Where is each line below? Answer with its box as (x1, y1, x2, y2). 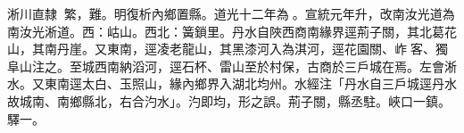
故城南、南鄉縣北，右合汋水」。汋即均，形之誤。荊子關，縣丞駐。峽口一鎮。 (7, 91, 451, 110)
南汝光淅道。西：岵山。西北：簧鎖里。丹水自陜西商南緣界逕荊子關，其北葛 (7, 21, 444, 40)
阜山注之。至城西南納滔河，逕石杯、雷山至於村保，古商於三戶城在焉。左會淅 (7, 56, 457, 75)
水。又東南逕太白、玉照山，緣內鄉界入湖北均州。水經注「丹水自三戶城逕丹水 (7, 74, 457, 93)
